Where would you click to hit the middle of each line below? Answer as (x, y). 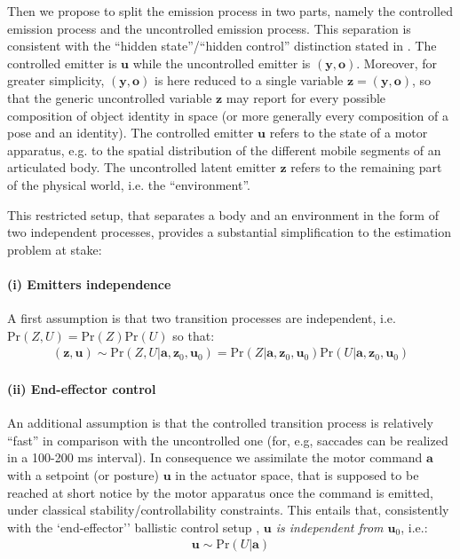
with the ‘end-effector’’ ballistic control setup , (134, 527)
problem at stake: (55, 249)
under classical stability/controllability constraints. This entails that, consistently (228, 510)
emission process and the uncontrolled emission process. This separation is (209, 28)
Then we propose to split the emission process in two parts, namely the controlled (230, 11)
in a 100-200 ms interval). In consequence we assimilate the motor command (215, 457)
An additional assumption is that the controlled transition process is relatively (220, 423)
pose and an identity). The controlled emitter (131, 133)
